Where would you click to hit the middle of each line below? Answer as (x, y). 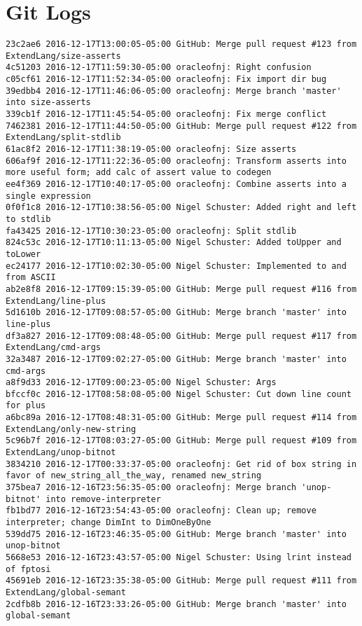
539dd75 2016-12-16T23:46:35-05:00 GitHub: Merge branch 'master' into (176, 534)
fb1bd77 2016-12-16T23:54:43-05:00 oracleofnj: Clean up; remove (161, 511)
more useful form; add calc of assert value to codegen (139, 173)
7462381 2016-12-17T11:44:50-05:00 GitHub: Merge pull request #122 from (181, 126)
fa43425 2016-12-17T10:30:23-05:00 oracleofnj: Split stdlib (151, 231)
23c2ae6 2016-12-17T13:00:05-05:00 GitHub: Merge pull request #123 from (181, 44)
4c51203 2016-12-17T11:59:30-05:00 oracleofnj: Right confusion (159, 68)
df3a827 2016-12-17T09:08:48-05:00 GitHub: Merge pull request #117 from (181, 336)
